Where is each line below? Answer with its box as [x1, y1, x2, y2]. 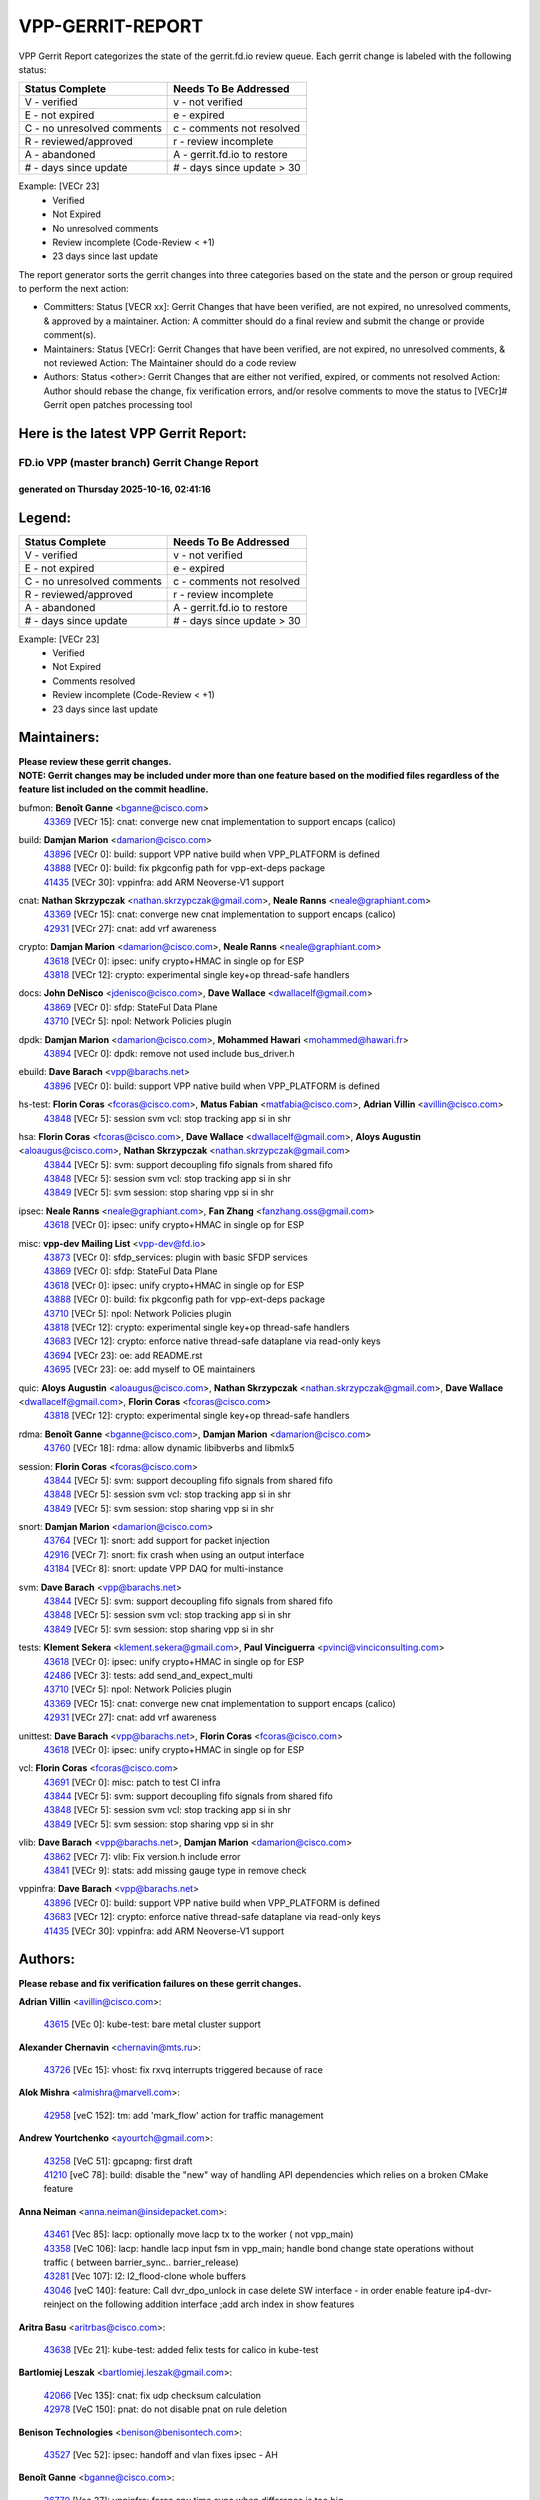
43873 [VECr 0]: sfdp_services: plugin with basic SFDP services [43, 1251, 309, 1264]
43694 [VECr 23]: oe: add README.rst [43, 1349, 203, 1361]
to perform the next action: [18, 283, 129, 295]
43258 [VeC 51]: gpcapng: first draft [43, 2155, 193, 2167]
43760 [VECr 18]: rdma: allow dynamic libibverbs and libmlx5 [43, 1442, 295, 1454]
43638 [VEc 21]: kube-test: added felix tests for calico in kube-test [43, 2343, 319, 2355]
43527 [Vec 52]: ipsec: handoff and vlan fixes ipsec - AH [43, 2448, 279, 2460]
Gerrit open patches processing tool [43, 399, 193, 411]
